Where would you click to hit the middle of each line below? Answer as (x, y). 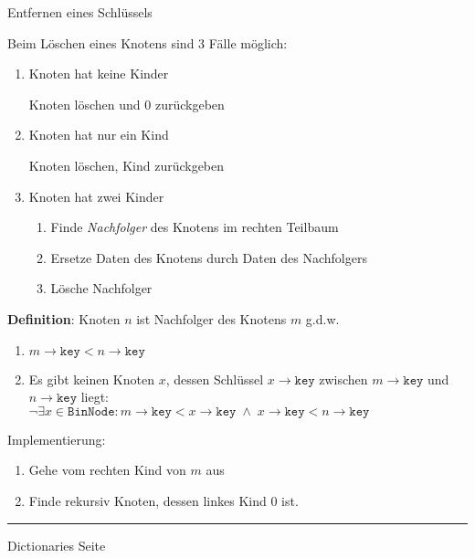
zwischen (343, 379)
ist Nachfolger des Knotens (211, 318)
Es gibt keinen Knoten (91, 379)
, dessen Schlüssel (215, 379)
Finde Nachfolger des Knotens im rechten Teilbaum (195, 227)
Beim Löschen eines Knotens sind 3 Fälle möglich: (148, 42)
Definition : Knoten (64, 318)
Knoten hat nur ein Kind (99, 135)
